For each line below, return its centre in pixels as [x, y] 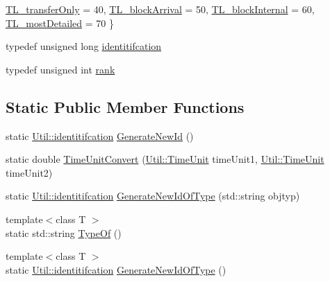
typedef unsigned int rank [60, 69]
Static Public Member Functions [125, 106]
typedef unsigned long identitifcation [84, 46]
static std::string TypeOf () [64, 232]
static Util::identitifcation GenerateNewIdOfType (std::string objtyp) [153, 196]
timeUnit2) [29, 172]
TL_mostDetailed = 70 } [60, 23]
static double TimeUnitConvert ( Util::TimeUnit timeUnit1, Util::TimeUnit [165, 159]
